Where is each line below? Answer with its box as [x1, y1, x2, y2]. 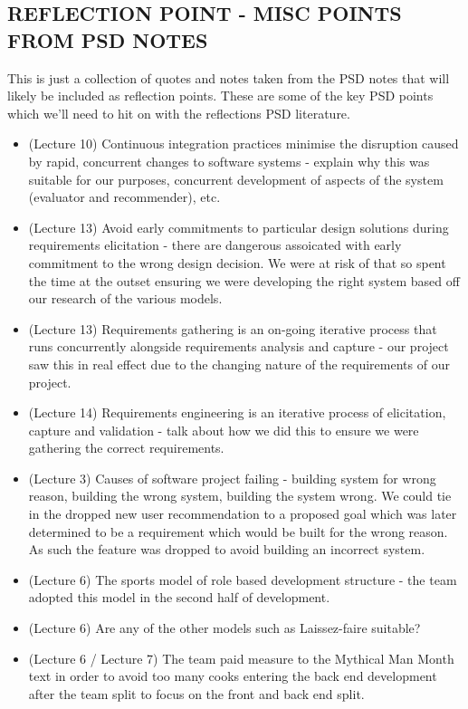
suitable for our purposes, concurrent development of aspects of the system [28, 169, 444, 188]
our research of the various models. [28, 289, 223, 308]
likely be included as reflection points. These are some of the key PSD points [7, 86, 434, 105]
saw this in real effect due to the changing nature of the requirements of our [28, 354, 450, 373]
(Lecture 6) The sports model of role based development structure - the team [28, 570, 457, 589]
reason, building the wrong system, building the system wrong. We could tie [28, 486, 452, 505]
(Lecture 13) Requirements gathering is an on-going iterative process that [28, 319, 437, 338]
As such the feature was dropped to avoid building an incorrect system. [28, 540, 425, 559]
